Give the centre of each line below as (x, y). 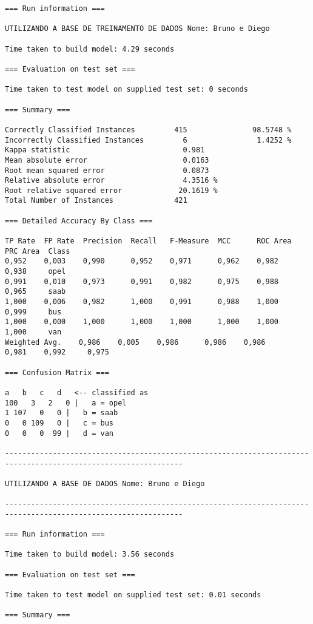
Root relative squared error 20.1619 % (111, 190)
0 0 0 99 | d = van (59, 433)
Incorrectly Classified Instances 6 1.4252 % (148, 140)
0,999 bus (33, 312)
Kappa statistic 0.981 (105, 150)
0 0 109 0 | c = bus (59, 423)
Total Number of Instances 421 (96, 201)
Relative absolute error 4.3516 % (111, 181)
